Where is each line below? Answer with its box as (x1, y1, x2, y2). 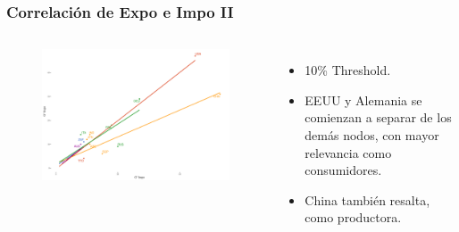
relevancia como (305, 143, 392, 162)
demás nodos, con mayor (305, 126, 439, 144)
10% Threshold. (305, 61, 391, 79)
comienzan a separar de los (305, 108, 452, 127)
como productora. (305, 208, 402, 227)
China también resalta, (305, 190, 430, 209)
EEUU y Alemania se (305, 90, 422, 109)
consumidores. (305, 161, 382, 179)
